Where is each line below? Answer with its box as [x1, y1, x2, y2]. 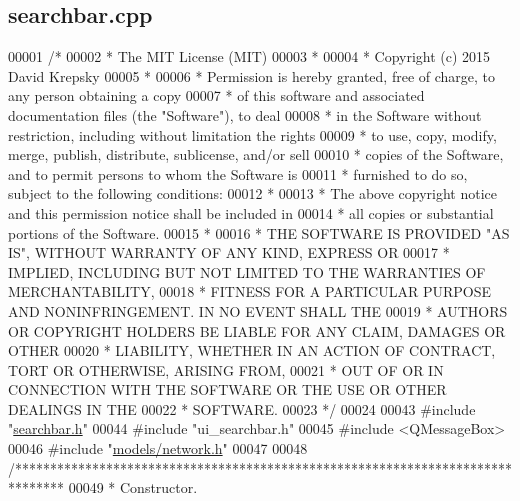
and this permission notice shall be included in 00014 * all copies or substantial [8, 202, 494, 223]
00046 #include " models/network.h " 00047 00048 [8, 438, 308, 459]
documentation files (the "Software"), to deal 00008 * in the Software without [8, 104, 482, 125]
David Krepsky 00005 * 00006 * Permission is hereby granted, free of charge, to [8, 65, 496, 86]
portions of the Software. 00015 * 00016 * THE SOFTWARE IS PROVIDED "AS [8, 222, 510, 243]
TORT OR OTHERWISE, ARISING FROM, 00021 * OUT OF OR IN [8, 359, 444, 380]
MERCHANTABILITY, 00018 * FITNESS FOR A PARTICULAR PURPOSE [8, 281, 492, 302]
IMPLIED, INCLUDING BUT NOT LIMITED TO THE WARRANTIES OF [8, 261, 486, 282]
